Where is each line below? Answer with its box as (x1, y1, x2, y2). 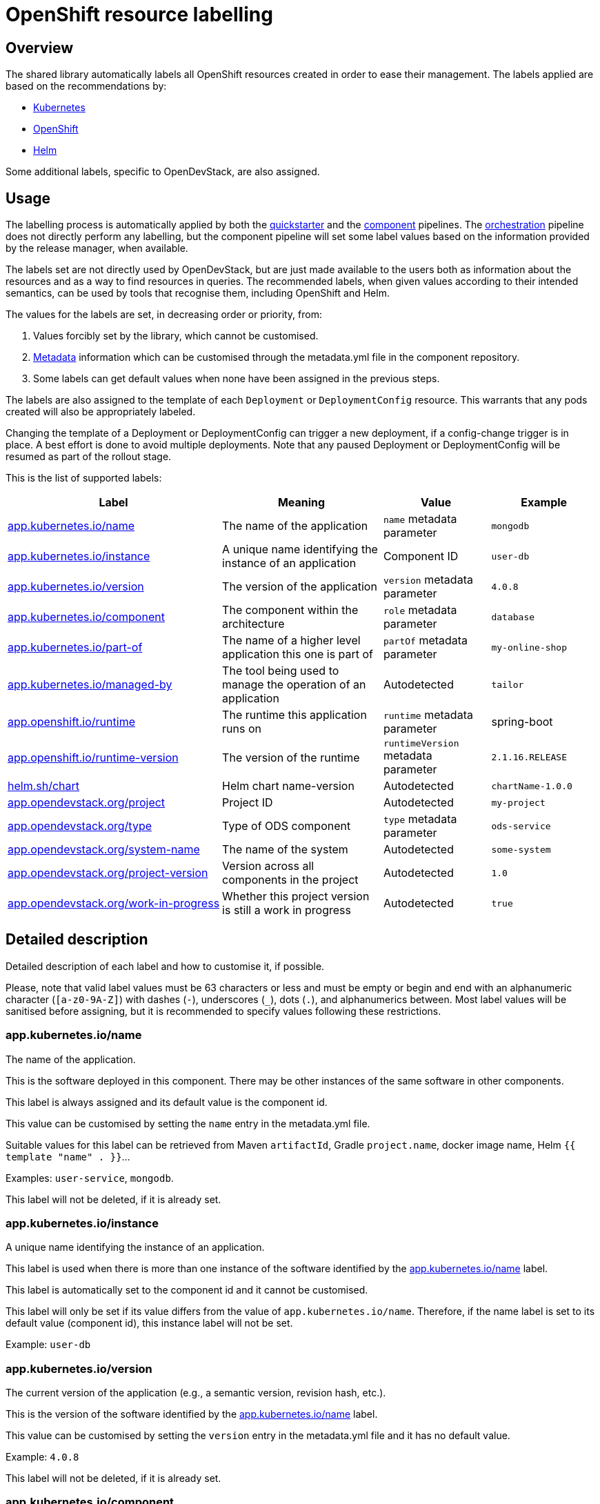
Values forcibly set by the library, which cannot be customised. (33, 330, 319, 342)
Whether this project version (222, 889, 370, 904)
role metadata (383, 603, 457, 617)
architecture (222, 617, 285, 631)
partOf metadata (383, 633, 468, 648)
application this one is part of (222, 647, 374, 662)
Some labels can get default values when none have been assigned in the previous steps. (33, 373, 440, 385)
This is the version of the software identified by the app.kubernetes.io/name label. (6, 1408, 378, 1421)
